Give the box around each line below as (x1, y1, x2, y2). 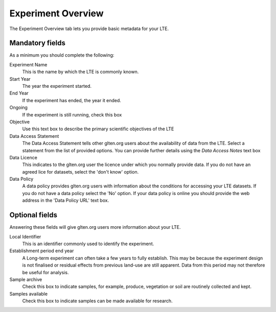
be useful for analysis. (22, 269, 69, 275)
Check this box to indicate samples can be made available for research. (22, 298, 173, 304)
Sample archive (9, 276, 42, 282)
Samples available (9, 291, 48, 297)
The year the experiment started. (22, 83, 92, 89)
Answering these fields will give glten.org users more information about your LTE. (9, 224, 181, 230)
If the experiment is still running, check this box (22, 111, 122, 117)
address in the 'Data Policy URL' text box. (22, 197, 109, 204)
